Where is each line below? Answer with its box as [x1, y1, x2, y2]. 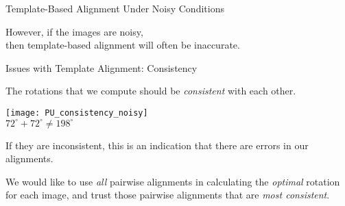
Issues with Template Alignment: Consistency [5, 60, 198, 75]
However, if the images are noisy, [5, 24, 143, 38]
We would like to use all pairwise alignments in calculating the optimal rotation [5, 174, 340, 188]
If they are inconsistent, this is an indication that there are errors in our [5, 138, 309, 152]
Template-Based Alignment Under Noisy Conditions [5, 1, 224, 15]
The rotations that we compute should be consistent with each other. [5, 83, 296, 98]
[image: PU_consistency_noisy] [5, 107, 148, 118]
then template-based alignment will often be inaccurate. [5, 38, 240, 52]
